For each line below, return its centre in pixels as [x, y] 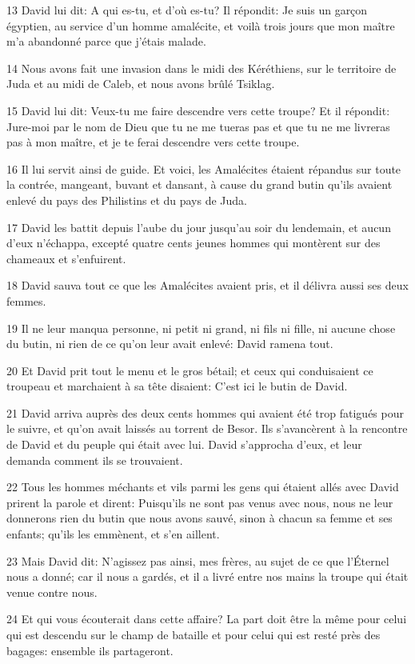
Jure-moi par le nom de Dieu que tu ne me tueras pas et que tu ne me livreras [198, 126]
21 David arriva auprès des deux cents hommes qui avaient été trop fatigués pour [205, 412]
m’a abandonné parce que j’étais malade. [106, 41]
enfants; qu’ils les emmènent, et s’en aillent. [113, 534]
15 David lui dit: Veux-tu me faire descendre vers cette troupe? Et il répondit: [198, 110]
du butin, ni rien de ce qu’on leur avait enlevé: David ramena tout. [170, 344]
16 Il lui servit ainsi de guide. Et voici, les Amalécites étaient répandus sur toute [204, 168]
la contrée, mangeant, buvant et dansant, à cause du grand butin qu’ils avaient [200, 184]
